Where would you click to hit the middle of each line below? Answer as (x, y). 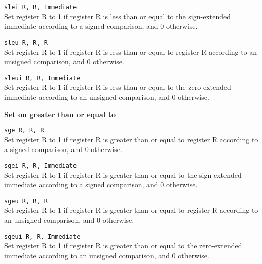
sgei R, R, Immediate (41, 165)
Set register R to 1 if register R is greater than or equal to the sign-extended (123, 175)
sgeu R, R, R (26, 201)
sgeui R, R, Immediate (42, 236)
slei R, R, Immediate (41, 7)
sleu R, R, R (26, 42)
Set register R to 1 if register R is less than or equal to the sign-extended (118, 16)
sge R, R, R (24, 130)
